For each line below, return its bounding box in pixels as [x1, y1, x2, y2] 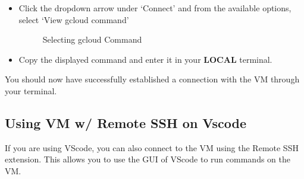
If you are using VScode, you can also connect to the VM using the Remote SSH [5, 141, 299, 154]
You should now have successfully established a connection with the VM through [5, 73, 300, 85]
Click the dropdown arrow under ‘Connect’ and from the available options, [18, 2, 292, 14]
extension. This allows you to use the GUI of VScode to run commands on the [5, 153, 290, 165]
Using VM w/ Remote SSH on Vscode [5, 113, 247, 132]
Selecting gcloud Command [42, 33, 142, 46]
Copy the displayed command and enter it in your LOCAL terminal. [18, 53, 272, 65]
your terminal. [5, 84, 57, 97]
